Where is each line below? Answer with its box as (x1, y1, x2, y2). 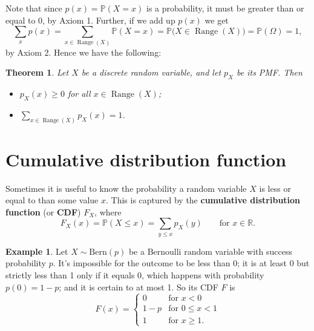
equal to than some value (5, 194, 99, 206)
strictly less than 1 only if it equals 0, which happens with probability (5, 268, 264, 281)
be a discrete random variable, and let (81, 66, 221, 79)
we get (204, 13, 229, 26)
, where (94, 205, 122, 218)
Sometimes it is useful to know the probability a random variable (5, 182, 247, 194)
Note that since (5, 2, 62, 14)
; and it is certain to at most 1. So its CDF (59, 280, 218, 293)
